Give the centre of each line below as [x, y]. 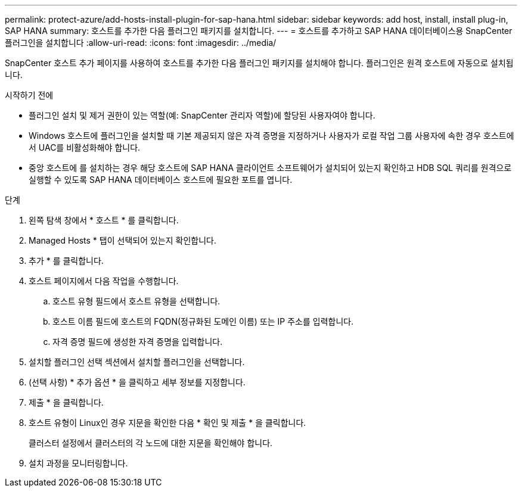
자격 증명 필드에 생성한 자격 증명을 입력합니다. [138, 342]
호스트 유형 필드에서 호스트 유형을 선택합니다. [136, 301]
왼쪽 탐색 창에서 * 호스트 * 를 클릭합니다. [104, 220]
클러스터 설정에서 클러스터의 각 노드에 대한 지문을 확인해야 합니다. [151, 443]
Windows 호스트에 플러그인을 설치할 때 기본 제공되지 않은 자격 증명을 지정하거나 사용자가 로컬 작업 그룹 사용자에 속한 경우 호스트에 [271, 136]
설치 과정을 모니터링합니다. [78, 463]
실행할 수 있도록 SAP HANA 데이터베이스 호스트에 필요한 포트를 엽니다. [161, 180]
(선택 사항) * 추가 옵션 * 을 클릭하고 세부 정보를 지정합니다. [137, 382]
